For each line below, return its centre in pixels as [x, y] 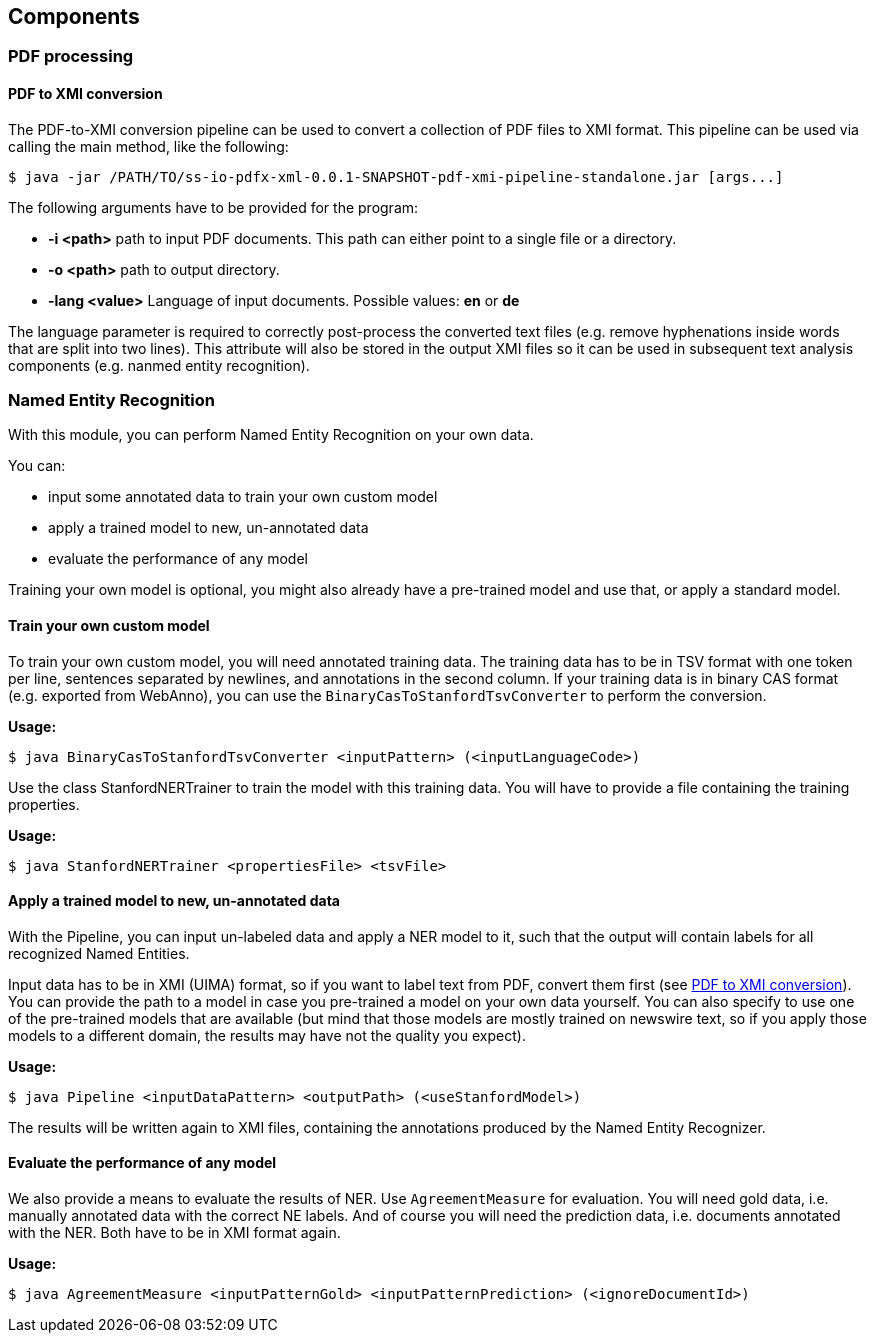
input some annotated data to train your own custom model [243, 497]
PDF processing [71, 56]
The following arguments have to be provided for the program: [213, 207]
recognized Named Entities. [99, 953]
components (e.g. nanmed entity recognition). [159, 365]
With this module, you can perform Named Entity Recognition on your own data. [271, 435]
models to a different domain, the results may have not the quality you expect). [267, 1035]
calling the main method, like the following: [148, 146]
